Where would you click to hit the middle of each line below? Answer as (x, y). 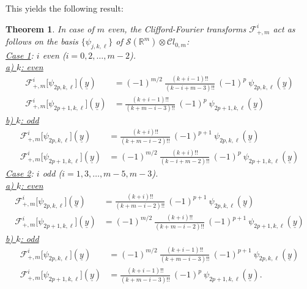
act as (284, 28)
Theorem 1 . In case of (50, 28)
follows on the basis (42, 41)
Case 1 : (20, 55)
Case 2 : (20, 173)
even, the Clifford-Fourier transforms (177, 28)
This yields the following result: (65, 8)
